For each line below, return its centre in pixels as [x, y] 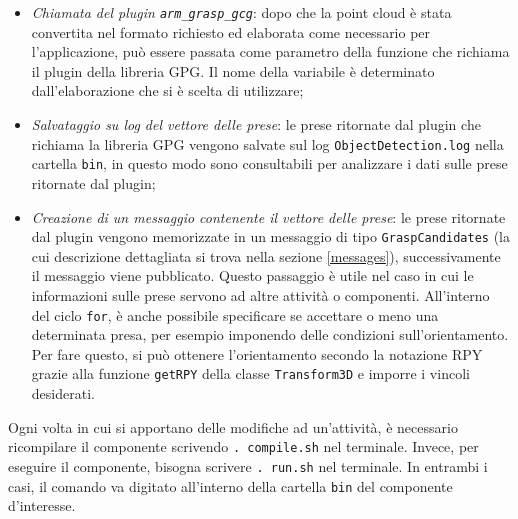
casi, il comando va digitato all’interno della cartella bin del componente [230, 485]
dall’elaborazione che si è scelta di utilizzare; [167, 90]
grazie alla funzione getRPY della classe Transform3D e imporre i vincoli [250, 373]
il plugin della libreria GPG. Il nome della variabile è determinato [233, 70]
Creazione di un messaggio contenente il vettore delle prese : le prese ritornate [268, 216]
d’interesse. [42, 505]
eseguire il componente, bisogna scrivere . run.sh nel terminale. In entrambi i [248, 465]
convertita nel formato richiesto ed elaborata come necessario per [231, 31]
